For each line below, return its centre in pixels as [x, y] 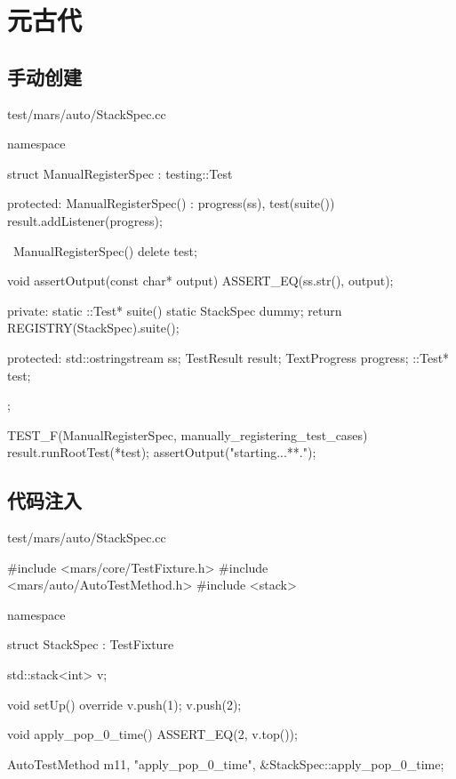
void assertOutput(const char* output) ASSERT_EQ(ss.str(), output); [200, 281]
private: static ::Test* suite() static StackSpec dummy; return [175, 310]
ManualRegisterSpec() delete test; [105, 250]
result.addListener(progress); [85, 220]
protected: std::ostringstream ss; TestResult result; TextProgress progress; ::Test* [228, 357]
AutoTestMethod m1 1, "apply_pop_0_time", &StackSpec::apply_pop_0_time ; [226, 763]
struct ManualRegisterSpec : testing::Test [120, 173]
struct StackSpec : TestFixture [91, 644]
